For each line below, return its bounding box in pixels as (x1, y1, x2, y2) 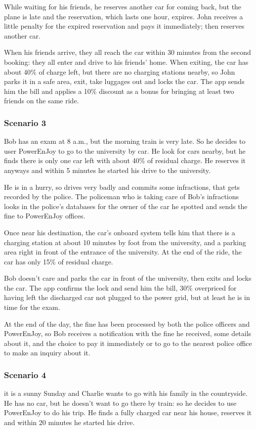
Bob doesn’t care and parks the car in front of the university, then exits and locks (4, 273, 252, 283)
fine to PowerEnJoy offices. (4, 211, 85, 221)
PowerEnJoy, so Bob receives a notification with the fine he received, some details (4, 328, 252, 339)
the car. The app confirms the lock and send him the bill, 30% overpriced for (4, 282, 237, 293)
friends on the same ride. (4, 95, 79, 106)
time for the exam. (4, 302, 60, 312)
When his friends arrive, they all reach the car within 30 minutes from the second (4, 47, 251, 57)
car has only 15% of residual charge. (4, 256, 113, 266)
